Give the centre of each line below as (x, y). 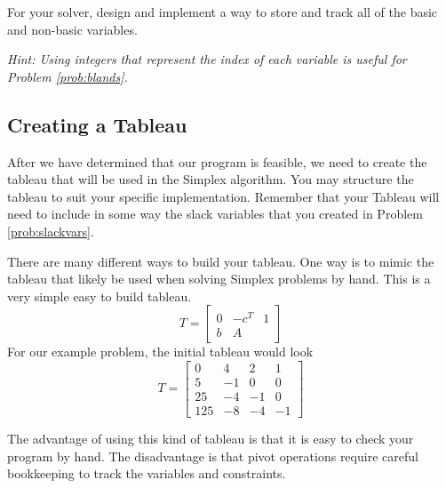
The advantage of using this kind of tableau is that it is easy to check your (211, 439)
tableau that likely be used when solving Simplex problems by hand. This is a (219, 279)
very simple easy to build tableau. (100, 296)
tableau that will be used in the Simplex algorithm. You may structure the (211, 179)
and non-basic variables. (72, 29)
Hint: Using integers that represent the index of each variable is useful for (207, 59)
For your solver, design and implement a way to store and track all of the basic (223, 12)
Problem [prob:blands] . (68, 76)
